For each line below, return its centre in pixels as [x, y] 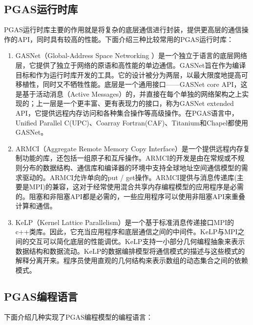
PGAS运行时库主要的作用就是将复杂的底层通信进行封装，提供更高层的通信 [123, 30]
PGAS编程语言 [41, 296]
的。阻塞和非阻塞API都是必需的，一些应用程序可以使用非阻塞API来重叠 [130, 196]
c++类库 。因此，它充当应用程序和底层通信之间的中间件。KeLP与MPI [126, 232]
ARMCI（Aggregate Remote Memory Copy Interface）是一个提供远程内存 [129, 148]
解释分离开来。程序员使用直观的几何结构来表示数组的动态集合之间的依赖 [132, 260]
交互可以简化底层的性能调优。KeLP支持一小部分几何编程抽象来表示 [137, 241]
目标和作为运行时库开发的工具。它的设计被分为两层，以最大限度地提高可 [132, 74]
